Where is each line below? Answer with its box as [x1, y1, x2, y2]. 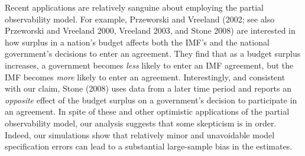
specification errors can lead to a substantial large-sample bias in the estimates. [5, 140, 293, 152]
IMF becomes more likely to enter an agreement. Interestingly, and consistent [5, 70, 285, 83]
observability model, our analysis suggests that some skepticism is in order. [5, 116, 277, 129]
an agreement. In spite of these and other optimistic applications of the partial [5, 105, 290, 118]
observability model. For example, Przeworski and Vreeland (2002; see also [5, 12, 275, 25]
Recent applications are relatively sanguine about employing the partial [5, 1, 264, 13]
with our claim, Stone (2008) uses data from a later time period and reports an [5, 82, 292, 95]
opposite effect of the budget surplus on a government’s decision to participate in [5, 93, 297, 106]
